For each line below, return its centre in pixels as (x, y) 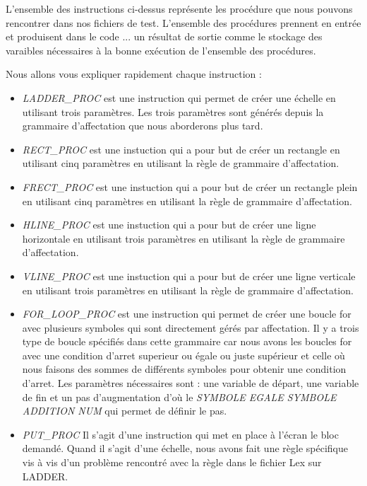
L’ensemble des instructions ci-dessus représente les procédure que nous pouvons (179, 8)
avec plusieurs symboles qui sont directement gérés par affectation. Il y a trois (191, 327)
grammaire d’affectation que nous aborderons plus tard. (143, 126)
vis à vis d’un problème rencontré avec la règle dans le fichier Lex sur (172, 462)
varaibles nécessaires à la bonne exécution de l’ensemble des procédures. (161, 50)
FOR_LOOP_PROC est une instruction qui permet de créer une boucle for (187, 314)
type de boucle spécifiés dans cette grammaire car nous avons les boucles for (187, 341)
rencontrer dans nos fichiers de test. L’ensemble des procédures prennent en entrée (183, 22)
